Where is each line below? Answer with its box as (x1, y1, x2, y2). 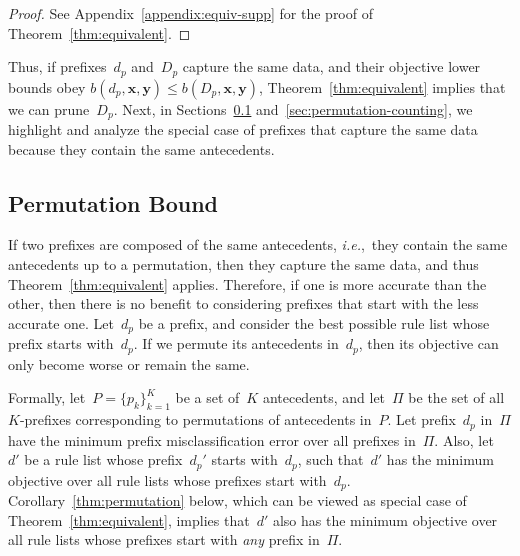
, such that (297, 449, 364, 470)
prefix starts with (8, 333, 114, 354)
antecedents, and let (262, 387, 386, 408)
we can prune (8, 98, 90, 119)
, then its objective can (358, 333, 499, 354)
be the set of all (408, 387, 505, 408)
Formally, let (8, 387, 86, 408)
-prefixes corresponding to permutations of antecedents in (19, 409, 372, 430)
